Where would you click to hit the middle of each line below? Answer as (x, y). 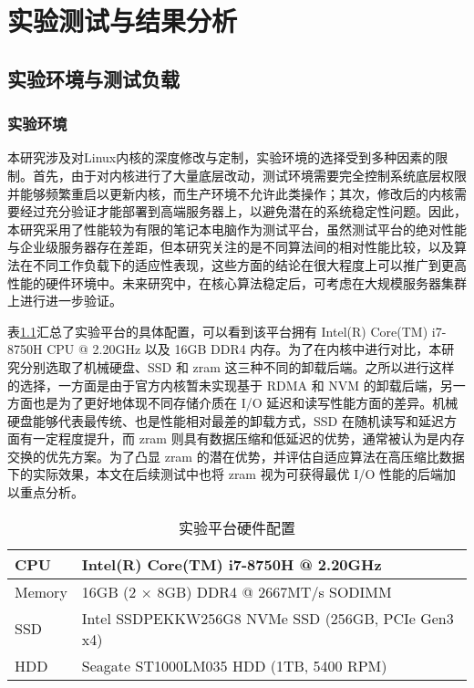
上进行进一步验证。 (65, 301)
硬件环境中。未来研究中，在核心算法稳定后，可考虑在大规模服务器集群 (256, 282)
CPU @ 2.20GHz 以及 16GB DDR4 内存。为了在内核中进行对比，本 (244, 349)
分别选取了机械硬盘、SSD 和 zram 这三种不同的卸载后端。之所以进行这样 (237, 366)
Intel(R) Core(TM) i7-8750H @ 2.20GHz (232, 564)
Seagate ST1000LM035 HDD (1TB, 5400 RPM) (234, 665)
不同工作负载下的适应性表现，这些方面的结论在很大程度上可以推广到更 (243, 264)
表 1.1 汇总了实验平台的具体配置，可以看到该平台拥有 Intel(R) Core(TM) (218, 331)
